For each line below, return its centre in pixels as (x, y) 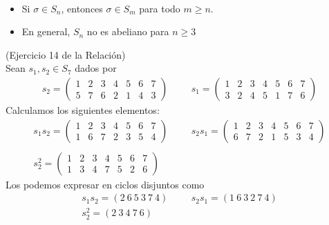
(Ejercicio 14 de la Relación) (66, 54)
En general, (46, 31)
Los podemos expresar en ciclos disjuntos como (105, 184)
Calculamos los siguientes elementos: (83, 110)
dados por (96, 68)
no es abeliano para (128, 31)
